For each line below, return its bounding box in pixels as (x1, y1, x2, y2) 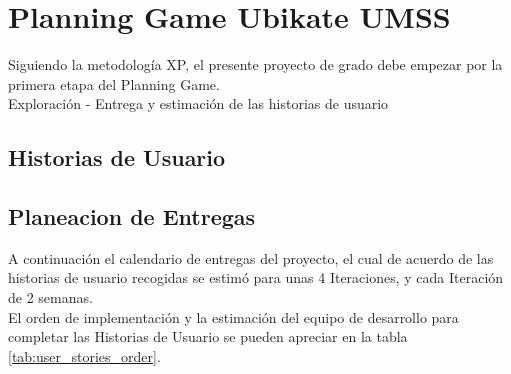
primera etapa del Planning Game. (8, 73, 220, 94)
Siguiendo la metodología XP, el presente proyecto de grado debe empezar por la (8, 54, 503, 75)
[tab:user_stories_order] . (8, 345, 161, 366)
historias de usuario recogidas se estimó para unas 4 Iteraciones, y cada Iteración (8, 267, 504, 288)
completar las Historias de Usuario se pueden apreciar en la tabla (8, 326, 408, 347)
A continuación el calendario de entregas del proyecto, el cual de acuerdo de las (8, 247, 494, 268)
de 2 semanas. (8, 287, 93, 308)
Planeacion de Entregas (8, 201, 256, 232)
